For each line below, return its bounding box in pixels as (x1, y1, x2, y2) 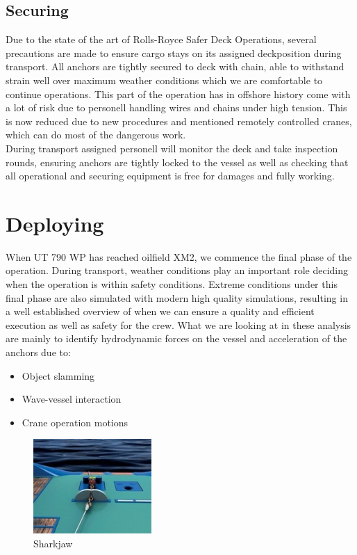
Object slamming (22, 368, 95, 383)
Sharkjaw (33, 536, 73, 550)
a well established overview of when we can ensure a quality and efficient (6, 304, 315, 319)
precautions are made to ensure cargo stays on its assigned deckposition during (6, 45, 342, 60)
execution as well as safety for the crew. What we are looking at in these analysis (6, 317, 351, 332)
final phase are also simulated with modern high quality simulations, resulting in (6, 290, 348, 305)
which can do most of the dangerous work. (6, 127, 186, 142)
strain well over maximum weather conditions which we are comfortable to (6, 72, 323, 87)
